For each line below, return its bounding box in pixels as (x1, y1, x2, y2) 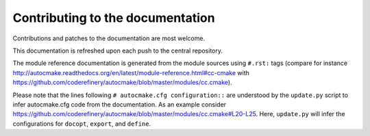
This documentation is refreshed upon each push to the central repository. (12, 46, 223, 55)
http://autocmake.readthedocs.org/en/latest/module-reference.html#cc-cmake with (12, 68, 250, 77)
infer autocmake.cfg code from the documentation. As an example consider (12, 100, 226, 109)
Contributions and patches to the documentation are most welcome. (12, 34, 206, 42)
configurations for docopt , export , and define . (12, 120, 151, 128)
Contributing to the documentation (12, 10, 215, 25)
